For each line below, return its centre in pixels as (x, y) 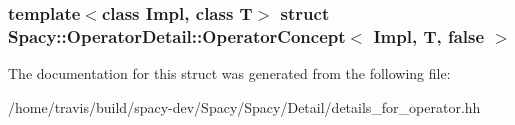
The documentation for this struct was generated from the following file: (229, 73)
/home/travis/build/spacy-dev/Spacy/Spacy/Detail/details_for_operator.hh (244, 106)
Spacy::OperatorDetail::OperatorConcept (177, 35)
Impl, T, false (429, 35)
